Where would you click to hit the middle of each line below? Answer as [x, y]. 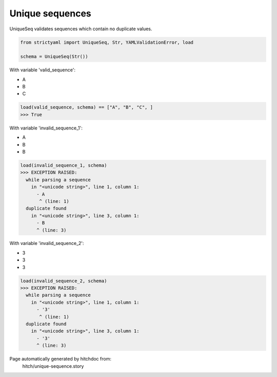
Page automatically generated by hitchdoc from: [60, 359]
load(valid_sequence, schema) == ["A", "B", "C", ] [87, 107]
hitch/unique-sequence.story [53, 366]
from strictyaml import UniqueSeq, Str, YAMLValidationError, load [107, 42]
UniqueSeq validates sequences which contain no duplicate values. [81, 29]
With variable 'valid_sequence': [42, 70]
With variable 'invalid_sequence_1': [46, 128]
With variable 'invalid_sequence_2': [47, 243]
